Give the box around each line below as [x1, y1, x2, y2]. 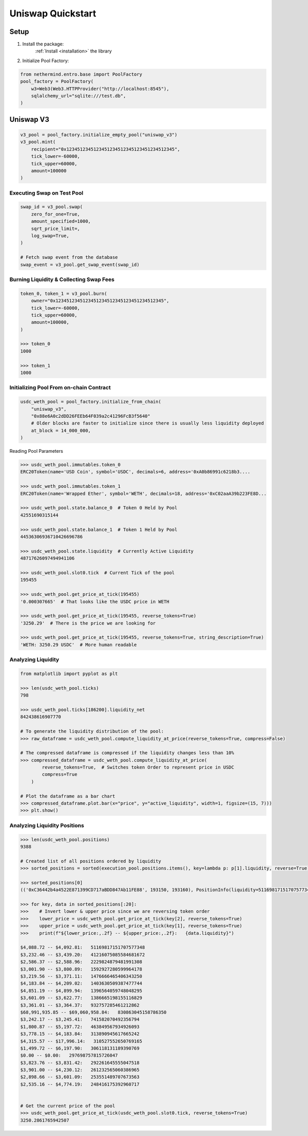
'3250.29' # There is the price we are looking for [20, 620, 156, 626]
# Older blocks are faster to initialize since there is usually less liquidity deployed [31, 420, 264, 427]
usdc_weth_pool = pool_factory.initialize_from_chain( [20, 399, 161, 405]
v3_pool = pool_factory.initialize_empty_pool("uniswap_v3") [20, 132, 178, 137]
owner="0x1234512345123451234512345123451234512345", [31, 298, 169, 304]
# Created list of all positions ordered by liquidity [20, 858, 161, 864]
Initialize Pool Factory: [22, 57, 69, 64]
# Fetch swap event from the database [20, 255, 118, 260]
